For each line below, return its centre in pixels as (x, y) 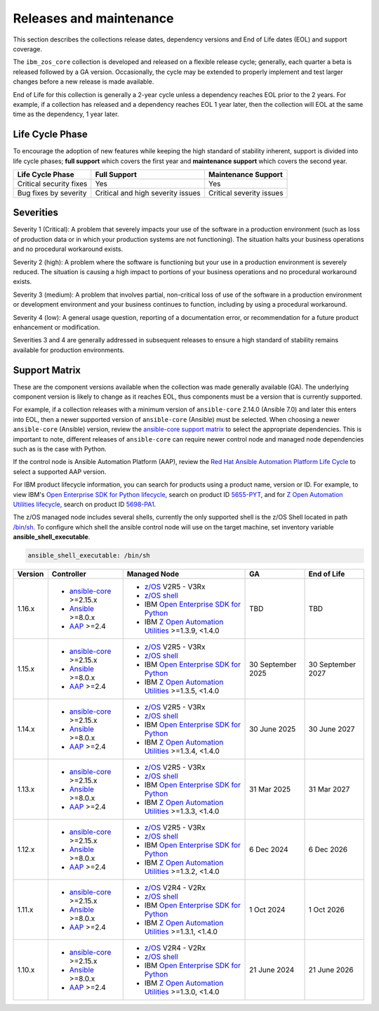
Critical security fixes (52, 183)
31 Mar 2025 (270, 790)
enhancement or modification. (56, 327)
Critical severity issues (246, 193)
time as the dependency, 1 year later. (66, 114)
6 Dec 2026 (328, 849)
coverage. (27, 49)
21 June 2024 (272, 970)
